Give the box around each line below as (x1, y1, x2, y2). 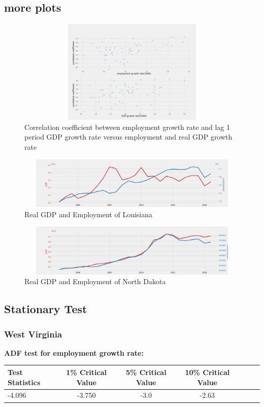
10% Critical (185, 366, 230, 377)
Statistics (8, 377, 41, 387)
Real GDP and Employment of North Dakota (24, 276, 166, 287)
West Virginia (4, 327, 62, 340)
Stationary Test (4, 301, 87, 317)
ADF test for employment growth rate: (4, 347, 144, 358)
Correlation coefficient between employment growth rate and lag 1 (24, 121, 230, 132)
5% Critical (125, 366, 167, 377)
